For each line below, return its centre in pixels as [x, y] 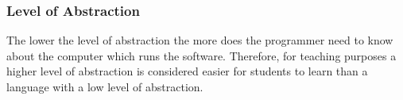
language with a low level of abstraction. [105, 87]
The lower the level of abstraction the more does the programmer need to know [200, 40]
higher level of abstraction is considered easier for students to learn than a [187, 71]
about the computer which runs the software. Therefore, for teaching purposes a [201, 55]
